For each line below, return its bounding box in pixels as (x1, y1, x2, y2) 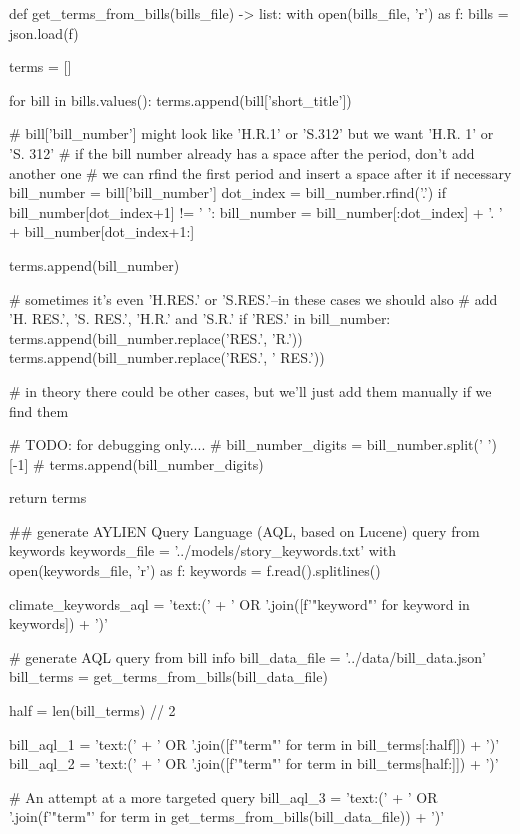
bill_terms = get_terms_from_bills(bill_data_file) (9, 666, 328, 687)
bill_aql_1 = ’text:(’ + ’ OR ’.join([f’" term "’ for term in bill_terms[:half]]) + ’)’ (9, 733, 500, 754)
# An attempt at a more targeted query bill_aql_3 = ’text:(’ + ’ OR (9, 786, 438, 807)
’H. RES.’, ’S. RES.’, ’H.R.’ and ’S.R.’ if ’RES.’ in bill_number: (9, 308, 391, 329)
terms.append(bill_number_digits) (49, 453, 264, 474)
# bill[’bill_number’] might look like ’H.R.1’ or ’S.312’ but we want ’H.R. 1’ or (9, 123, 494, 144)
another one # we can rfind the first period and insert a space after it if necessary (9, 162, 512, 183)
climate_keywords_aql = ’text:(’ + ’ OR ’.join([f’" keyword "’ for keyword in (9, 593, 470, 614)
